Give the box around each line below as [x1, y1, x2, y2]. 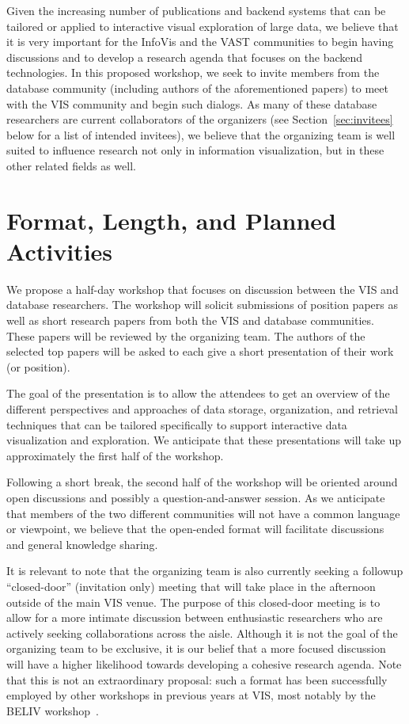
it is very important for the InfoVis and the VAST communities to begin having [6, 33, 394, 50]
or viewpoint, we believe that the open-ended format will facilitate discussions [6, 520, 384, 537]
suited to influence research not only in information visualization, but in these [6, 142, 384, 158]
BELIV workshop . [6, 702, 99, 718]
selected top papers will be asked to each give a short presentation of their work [6, 343, 394, 360]
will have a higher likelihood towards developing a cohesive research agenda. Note [6, 655, 402, 672]
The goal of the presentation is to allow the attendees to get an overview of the [6, 385, 390, 402]
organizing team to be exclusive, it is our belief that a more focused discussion [6, 640, 386, 657]
